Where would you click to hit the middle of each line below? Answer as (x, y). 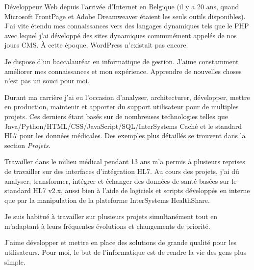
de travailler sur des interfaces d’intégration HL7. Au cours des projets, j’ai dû (122, 171)
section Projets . (27, 145)
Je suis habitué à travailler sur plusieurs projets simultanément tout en (111, 216)
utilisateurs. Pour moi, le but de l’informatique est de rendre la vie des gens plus (126, 252)
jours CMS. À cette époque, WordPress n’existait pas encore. (96, 45)
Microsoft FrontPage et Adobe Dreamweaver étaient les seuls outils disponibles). (125, 16)
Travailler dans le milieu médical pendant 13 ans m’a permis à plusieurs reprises (125, 161)
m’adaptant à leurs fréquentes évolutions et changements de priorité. (107, 226)
